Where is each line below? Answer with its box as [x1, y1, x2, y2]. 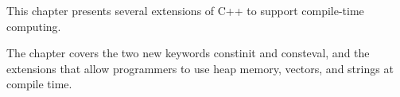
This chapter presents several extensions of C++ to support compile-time [6, 2, 364, 18]
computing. [6, 17, 61, 34]
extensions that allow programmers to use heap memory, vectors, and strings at [6, 60, 394, 76]
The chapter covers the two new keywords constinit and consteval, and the [6, 45, 370, 61]
